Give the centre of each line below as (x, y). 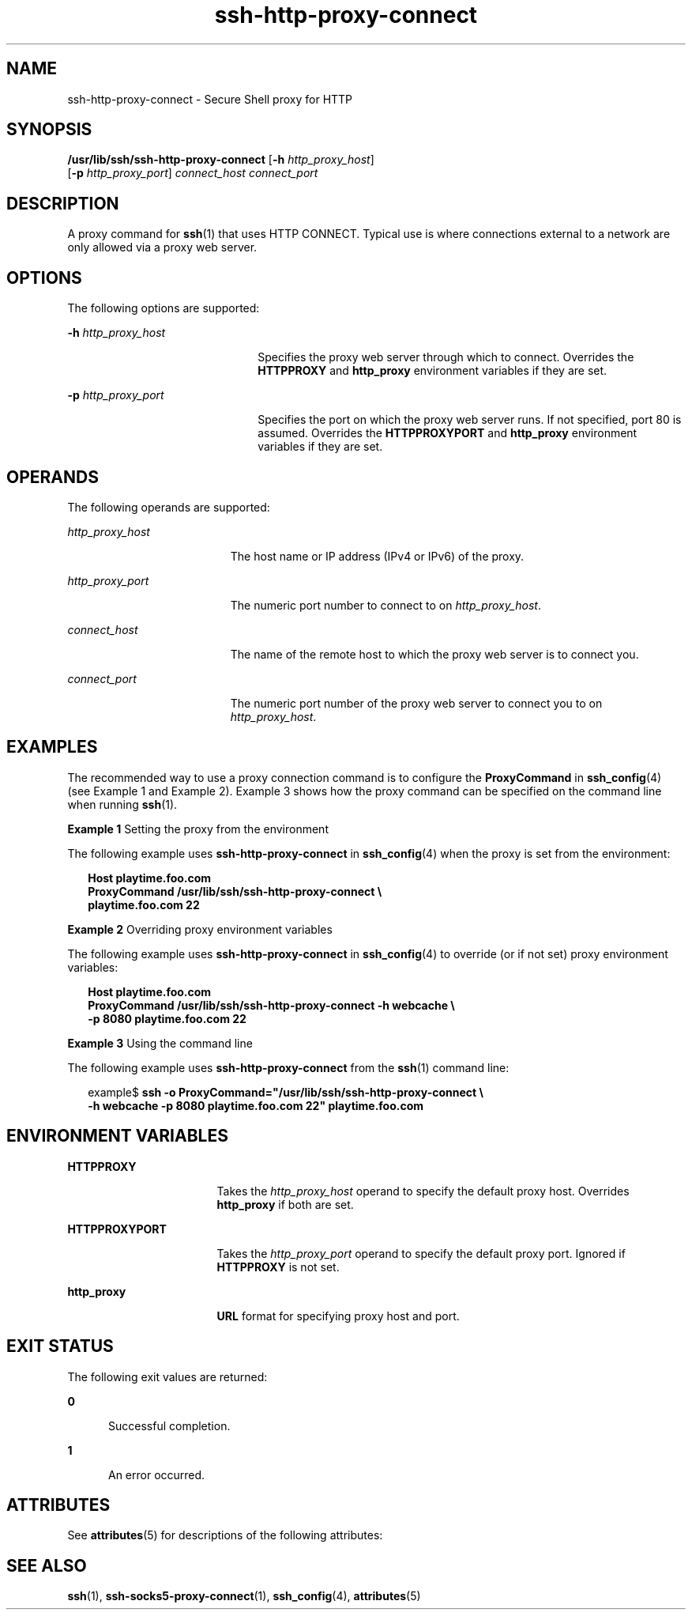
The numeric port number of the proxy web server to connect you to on (416, 703)
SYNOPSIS (49, 130)
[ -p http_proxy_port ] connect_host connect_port (193, 173)
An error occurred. (157, 1474)
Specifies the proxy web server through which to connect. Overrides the (446, 357)
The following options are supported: (164, 308)
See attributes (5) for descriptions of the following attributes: (225, 1535)
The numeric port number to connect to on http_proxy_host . (385, 605)
